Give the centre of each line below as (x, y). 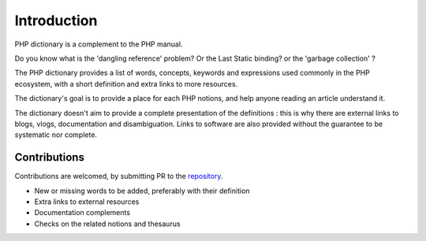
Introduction (56, 20)
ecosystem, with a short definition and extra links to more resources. (126, 83)
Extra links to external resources (87, 202)
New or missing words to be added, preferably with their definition (142, 191)
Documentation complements (82, 213)
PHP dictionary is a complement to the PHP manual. (99, 44)
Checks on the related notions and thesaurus (107, 224)
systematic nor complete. (56, 135)
